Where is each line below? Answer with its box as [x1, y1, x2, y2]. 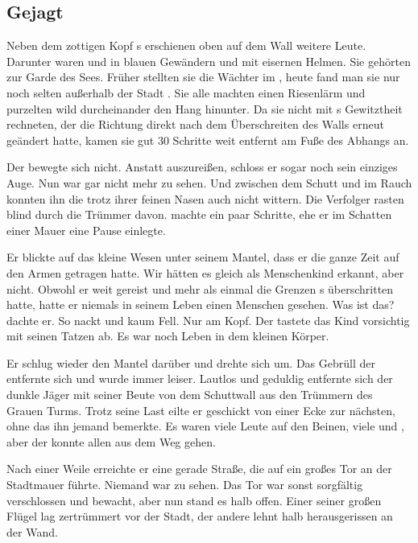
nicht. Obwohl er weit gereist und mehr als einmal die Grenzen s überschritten [6, 280, 394, 297]
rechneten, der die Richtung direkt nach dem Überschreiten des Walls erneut [6, 116, 384, 133]
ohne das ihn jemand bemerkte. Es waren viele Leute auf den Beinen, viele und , [6, 418, 404, 434]
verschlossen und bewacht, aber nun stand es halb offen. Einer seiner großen [6, 492, 382, 508]
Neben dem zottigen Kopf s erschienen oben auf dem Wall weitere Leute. [6, 37, 366, 54]
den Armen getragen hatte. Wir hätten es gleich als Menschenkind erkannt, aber [6, 264, 404, 281]
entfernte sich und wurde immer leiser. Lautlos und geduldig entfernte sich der [6, 370, 393, 387]
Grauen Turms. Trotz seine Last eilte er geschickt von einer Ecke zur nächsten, [6, 401, 395, 418]
